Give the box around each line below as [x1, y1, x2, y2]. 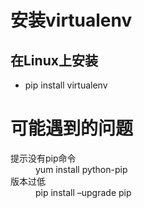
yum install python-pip [35, 163, 128, 175]
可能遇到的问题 [10, 117, 134, 140]
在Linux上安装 [10, 52, 98, 69]
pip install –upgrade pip [35, 186, 132, 198]
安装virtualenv [10, 9, 133, 32]
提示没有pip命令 [10, 152, 77, 164]
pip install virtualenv [24, 79, 108, 91]
